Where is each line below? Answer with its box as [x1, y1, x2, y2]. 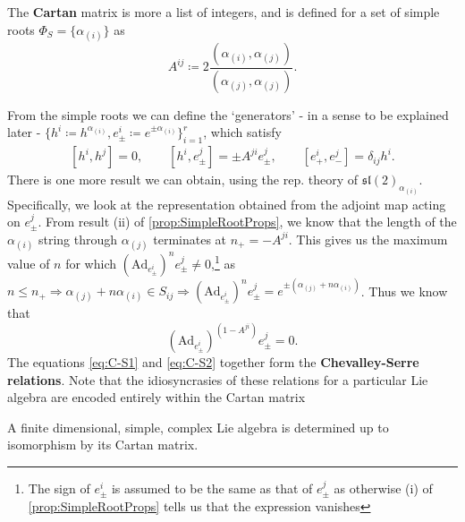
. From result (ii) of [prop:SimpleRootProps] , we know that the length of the [38, 212, 457, 231]
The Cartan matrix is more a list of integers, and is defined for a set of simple [7, 3, 440, 21]
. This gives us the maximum [288, 229, 448, 248]
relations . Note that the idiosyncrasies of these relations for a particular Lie [7, 370, 428, 389]
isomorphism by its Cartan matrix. [7, 435, 199, 454]
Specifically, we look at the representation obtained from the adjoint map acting [7, 194, 446, 213]
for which [65, 253, 117, 272]
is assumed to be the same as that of [111, 479, 313, 498]
